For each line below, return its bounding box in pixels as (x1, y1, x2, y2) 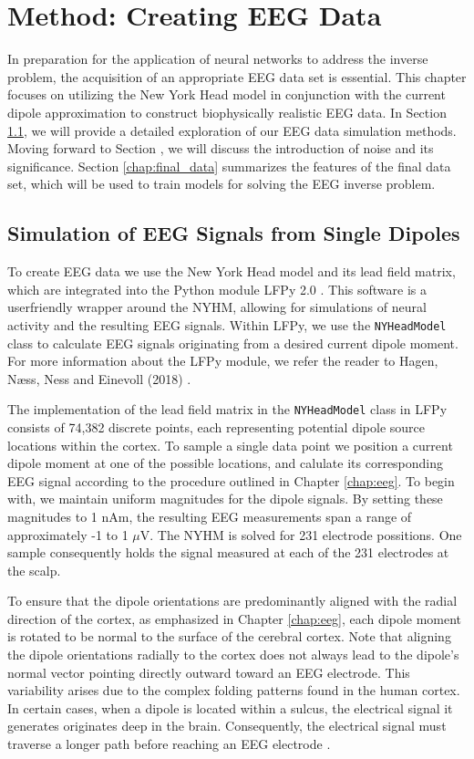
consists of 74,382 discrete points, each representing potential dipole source (7, 417, 426, 436)
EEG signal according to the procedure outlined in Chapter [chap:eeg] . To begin (7, 471, 455, 490)
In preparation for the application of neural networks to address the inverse (7, 49, 428, 68)
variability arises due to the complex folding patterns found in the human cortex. (7, 681, 460, 700)
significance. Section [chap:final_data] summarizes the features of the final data (7, 156, 451, 175)
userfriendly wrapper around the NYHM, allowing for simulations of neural (7, 297, 427, 317)
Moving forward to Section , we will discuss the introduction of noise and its (7, 139, 434, 158)
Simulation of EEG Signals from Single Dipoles (7, 219, 460, 247)
